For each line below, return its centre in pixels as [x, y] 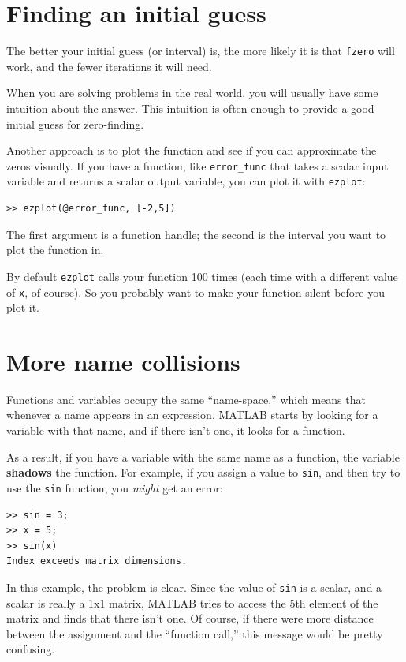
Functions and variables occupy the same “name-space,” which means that [186, 399]
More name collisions [123, 361]
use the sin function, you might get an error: [115, 487]
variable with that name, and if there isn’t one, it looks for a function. [176, 430]
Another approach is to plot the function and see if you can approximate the [192, 150]
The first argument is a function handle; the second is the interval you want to [196, 234]
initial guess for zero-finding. [75, 123]
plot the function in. [55, 250]
